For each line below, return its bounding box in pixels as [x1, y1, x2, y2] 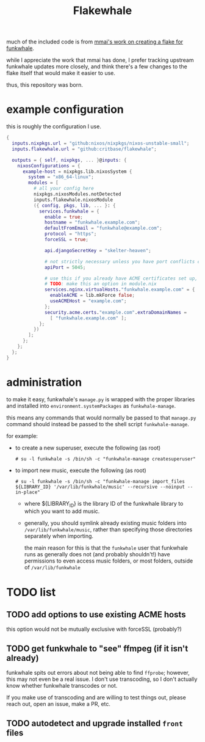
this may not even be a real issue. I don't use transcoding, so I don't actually [6, 675, 198, 683]
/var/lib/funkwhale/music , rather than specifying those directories [24, 526, 193, 533]
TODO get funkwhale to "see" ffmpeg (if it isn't [6, 643, 189, 653]
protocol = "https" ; [45, 231, 97, 237]
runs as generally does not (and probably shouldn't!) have [24, 551, 170, 558]
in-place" [15, 489, 41, 495]
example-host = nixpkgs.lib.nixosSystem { [22, 169, 132, 175]
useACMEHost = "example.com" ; [49, 298, 127, 304]
